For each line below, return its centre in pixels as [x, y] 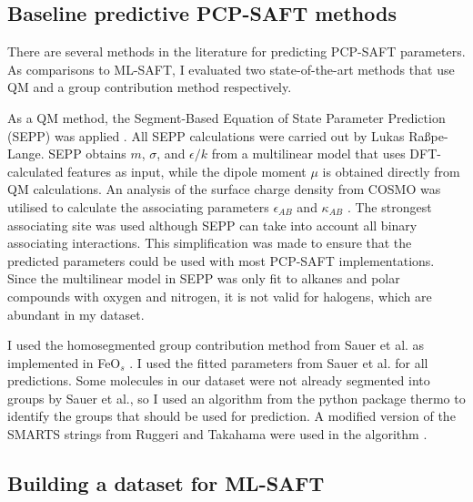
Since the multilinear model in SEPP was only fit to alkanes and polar [204, 278]
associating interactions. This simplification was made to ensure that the [210, 243]
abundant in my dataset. [76, 314]
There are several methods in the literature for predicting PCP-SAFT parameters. [236, 51]
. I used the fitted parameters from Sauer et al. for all [279, 362]
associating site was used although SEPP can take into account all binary [212, 225]
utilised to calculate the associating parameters [138, 206]
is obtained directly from [391, 171]
